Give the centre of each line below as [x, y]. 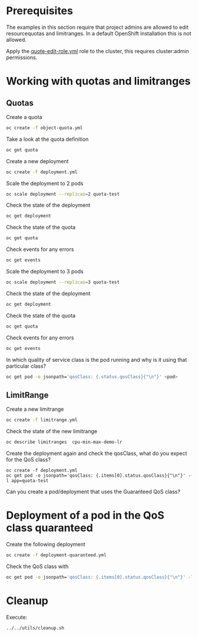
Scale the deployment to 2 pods [45, 183]
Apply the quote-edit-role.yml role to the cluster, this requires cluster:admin [98, 51]
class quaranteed [49, 528]
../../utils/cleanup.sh [35, 628]
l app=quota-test [27, 481]
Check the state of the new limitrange [52, 431]
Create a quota [24, 117]
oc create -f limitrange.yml [42, 420]
